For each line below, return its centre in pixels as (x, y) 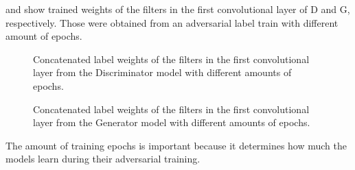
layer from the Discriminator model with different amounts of (162, 72)
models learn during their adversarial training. (103, 159)
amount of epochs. (44, 36)
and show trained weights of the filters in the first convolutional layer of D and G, (178, 9)
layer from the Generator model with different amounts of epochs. (172, 122)
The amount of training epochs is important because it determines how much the (176, 145)
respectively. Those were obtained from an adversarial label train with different (172, 22)
